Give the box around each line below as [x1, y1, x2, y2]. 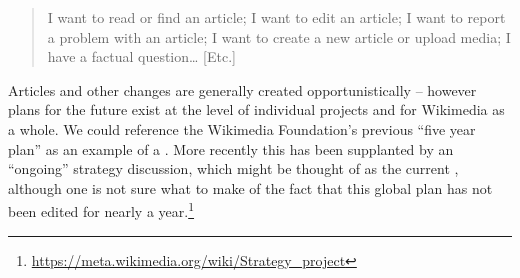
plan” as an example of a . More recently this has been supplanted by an [8, 138, 454, 159]
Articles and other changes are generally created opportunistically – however [8, 79, 477, 100]
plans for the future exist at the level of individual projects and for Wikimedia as [8, 99, 505, 120]
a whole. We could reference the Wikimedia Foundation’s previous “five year [8, 118, 476, 139]
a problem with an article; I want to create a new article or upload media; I [47, 26, 511, 47]
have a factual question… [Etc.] [47, 46, 236, 67]
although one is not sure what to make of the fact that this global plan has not [8, 177, 493, 198]
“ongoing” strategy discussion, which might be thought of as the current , [8, 158, 459, 179]
